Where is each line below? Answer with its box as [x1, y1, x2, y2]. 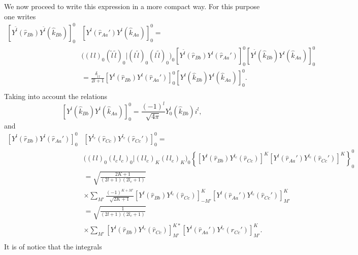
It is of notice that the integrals [4, 241, 102, 252]
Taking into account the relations [4, 91, 108, 102]
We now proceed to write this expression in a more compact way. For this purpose [4, 1, 260, 11]
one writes [4, 11, 36, 21]
